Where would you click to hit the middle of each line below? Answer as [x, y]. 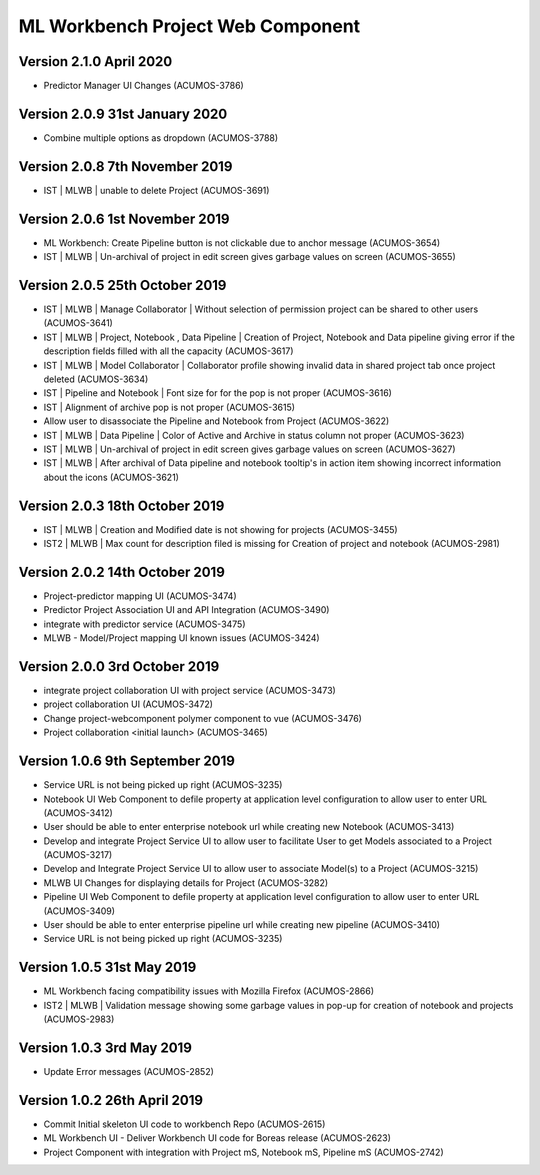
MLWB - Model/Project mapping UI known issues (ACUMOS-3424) [181, 638]
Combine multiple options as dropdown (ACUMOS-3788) [161, 137]
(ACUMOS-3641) [78, 323]
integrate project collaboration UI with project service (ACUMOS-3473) [190, 691]
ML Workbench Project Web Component [189, 26]
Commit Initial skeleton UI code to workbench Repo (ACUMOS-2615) [184, 1124]
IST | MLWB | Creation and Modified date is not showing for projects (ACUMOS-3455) [221, 529]
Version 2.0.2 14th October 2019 [121, 571]
